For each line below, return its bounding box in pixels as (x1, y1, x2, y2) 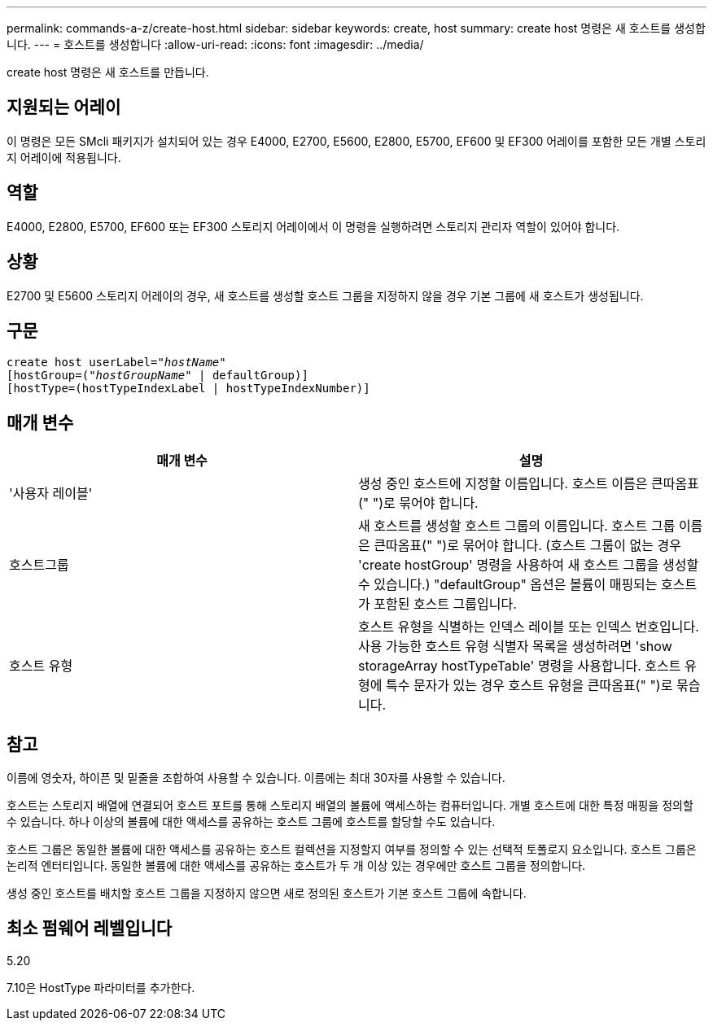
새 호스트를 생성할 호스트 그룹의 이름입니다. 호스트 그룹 (358, 518, 676, 535)
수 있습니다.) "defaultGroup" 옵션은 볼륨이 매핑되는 (358, 576, 658, 593)
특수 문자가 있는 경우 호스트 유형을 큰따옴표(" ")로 (385, 677, 673, 694)
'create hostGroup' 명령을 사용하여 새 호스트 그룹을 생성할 (358, 557, 699, 574)
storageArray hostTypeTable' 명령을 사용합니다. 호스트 (358, 658, 681, 675)
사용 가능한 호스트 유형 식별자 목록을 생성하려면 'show (358, 638, 672, 655)
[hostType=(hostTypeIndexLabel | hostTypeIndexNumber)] (7, 382, 370, 396)
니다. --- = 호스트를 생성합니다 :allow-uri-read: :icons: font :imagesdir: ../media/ (7, 37, 424, 51)
